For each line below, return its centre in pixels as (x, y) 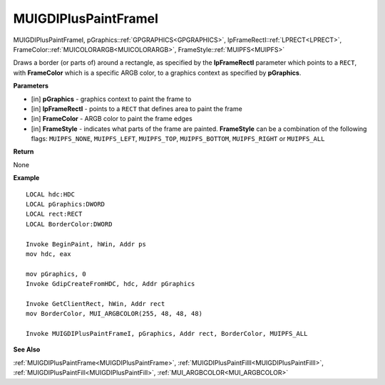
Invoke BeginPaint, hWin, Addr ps (86, 244)
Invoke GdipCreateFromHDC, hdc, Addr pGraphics (111, 284)
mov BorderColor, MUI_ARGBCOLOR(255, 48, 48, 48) (114, 314)
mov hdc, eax (48, 254)
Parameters (31, 86)
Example (26, 178)
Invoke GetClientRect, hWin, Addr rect (96, 304)
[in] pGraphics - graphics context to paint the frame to (111, 99)
